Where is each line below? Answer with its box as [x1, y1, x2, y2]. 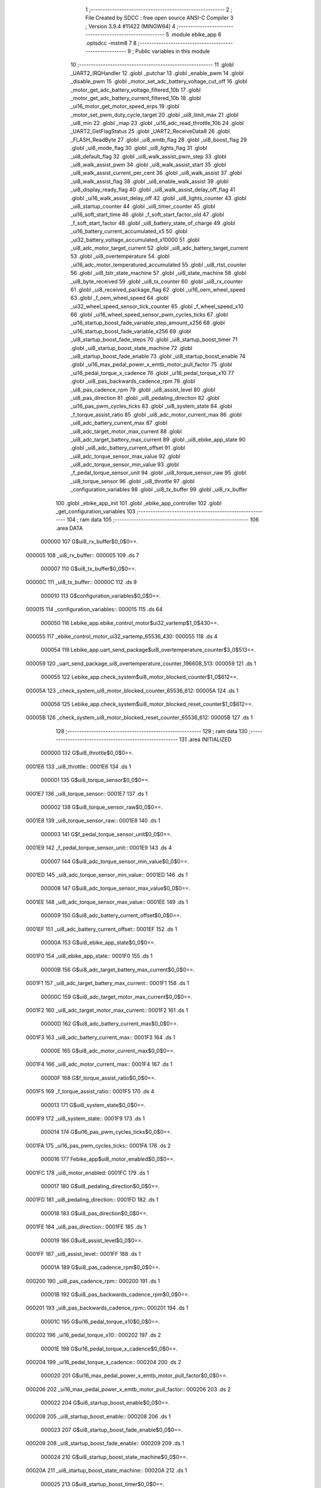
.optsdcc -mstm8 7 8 [85, 39, 137, 46]
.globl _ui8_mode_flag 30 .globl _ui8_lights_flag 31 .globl [70, 145, 207, 152]
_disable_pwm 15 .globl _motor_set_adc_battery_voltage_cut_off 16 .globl [70, 78, 248, 85]
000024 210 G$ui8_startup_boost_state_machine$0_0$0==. [40, 1453, 188, 1461]
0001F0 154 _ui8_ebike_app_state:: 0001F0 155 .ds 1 [26, 952, 153, 959]
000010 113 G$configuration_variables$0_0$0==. [40, 592, 161, 599]
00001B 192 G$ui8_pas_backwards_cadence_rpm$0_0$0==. [40, 1291, 190, 1298]
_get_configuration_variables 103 [55, 508, 136, 515]
